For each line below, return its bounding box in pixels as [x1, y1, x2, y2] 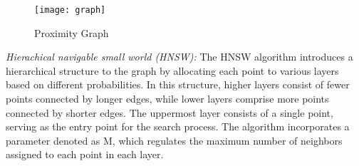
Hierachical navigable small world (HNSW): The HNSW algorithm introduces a [6, 49, 353, 64]
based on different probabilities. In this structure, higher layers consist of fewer [6, 77, 350, 92]
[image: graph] [34, 5, 106, 15]
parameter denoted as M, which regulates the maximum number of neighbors [6, 133, 343, 147]
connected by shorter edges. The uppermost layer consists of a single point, [6, 105, 333, 120]
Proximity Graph [34, 25, 109, 40]
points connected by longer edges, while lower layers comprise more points [6, 91, 329, 106]
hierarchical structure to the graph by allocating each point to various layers [6, 63, 339, 78]
